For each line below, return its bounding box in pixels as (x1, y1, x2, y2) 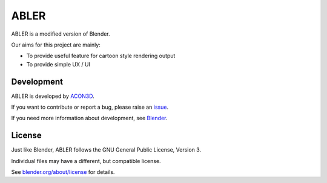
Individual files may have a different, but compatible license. (11, 157, 161, 164)
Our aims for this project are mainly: (11, 41, 101, 48)
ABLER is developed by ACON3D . (11, 92, 95, 100)
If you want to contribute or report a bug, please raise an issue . (11, 103, 169, 111)
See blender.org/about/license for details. (11, 169, 115, 176)
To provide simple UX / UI (26, 60, 91, 68)
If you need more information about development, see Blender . (11, 115, 168, 122)
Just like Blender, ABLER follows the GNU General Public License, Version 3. (11, 146, 202, 153)
